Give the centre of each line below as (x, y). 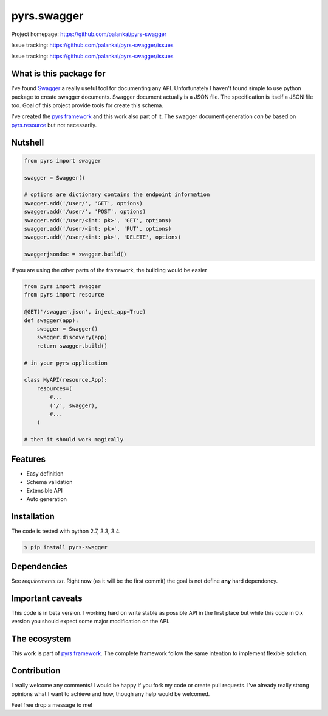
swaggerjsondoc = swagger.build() (75, 254)
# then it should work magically (74, 440)
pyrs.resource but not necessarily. (54, 125)
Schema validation (50, 482)
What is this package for (58, 74)
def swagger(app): (51, 320)
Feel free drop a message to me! (52, 705)
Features (28, 459)
